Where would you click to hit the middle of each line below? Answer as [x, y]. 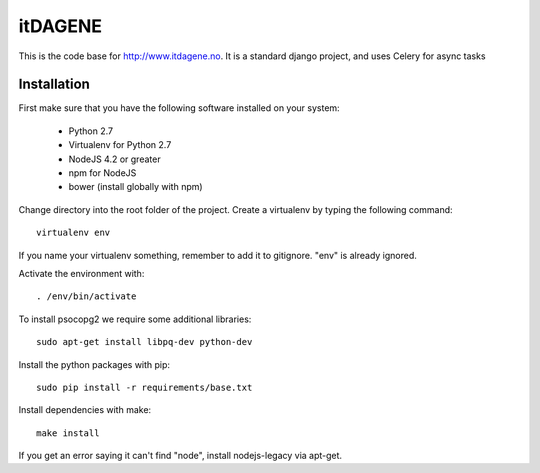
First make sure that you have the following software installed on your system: [179, 108]
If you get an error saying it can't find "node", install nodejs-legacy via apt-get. [180, 456]
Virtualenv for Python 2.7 [120, 145]
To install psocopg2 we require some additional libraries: [135, 319]
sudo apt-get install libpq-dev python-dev [144, 342]
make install [68, 433]
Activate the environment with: [81, 273]
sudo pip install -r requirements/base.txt [144, 387]
